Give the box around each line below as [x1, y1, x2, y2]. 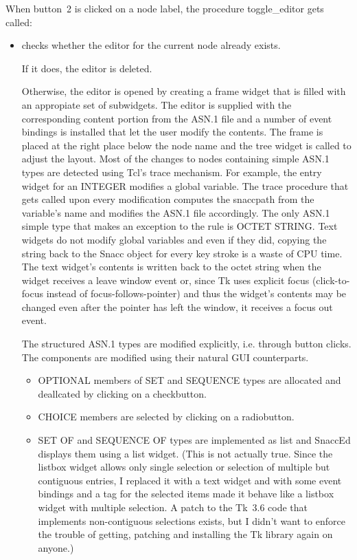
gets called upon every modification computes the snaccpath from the [21, 192, 314, 206]
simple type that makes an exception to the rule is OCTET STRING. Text [21, 219, 338, 233]
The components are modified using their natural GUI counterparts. [21, 349, 309, 364]
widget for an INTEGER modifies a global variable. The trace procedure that [21, 178, 349, 193]
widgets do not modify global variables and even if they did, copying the [21, 232, 327, 246]
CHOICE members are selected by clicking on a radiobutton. [38, 409, 295, 424]
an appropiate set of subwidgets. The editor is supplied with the [21, 97, 292, 111]
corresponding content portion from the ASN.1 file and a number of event [21, 111, 332, 125]
